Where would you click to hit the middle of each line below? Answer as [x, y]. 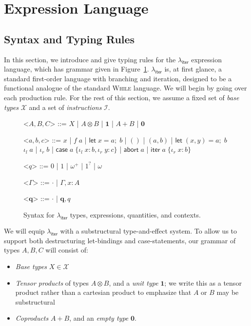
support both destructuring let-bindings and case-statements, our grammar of [120, 240]
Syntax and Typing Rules [69, 39]
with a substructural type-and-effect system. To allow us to [149, 231]
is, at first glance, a [193, 69]
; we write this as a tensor [203, 282]
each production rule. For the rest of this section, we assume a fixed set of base [122, 97]
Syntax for [39, 214]
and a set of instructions [65, 107]
